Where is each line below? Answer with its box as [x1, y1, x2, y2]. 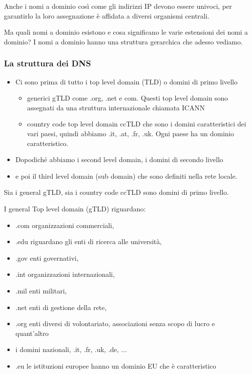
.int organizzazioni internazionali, [15, 269, 115, 279]
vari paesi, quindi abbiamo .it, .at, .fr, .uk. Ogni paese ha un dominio [27, 128, 234, 138]
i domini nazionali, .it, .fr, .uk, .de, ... [15, 344, 127, 354]
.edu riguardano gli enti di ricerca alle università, [15, 236, 162, 247]
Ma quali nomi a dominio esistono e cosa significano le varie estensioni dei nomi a [4, 27, 248, 37]
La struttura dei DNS [4, 57, 91, 69]
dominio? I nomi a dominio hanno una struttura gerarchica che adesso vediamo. [4, 36, 243, 46]
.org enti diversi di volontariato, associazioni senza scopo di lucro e [15, 318, 215, 329]
